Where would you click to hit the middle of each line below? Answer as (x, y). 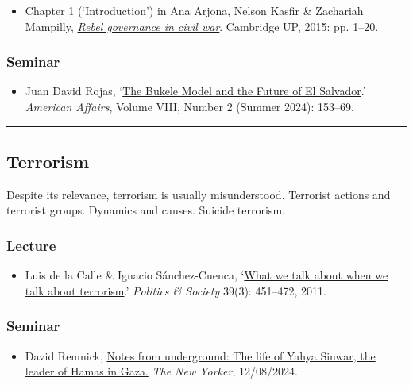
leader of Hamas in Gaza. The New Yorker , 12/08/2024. (161, 371)
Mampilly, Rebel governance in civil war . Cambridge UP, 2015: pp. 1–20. (202, 26)
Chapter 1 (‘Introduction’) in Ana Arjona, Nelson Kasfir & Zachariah (194, 10)
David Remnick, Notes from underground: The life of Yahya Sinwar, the (200, 355)
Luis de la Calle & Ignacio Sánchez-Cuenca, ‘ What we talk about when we (206, 275)
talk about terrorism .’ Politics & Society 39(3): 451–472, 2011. (176, 290)
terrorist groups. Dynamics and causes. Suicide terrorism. (146, 210)
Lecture (31, 245)
